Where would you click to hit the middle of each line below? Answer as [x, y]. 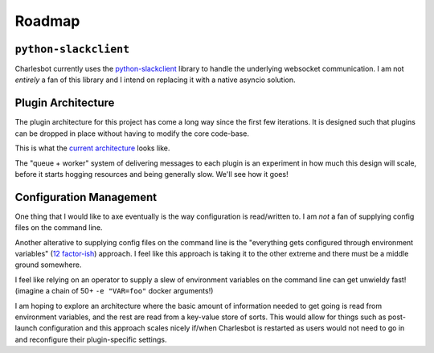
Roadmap [47, 21]
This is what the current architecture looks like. [92, 148]
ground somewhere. [48, 265]
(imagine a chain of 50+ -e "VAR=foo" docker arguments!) [114, 291]
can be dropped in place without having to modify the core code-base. [132, 133]
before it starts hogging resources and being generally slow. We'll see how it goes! [151, 174]
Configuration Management [86, 197]
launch [26, 328]
